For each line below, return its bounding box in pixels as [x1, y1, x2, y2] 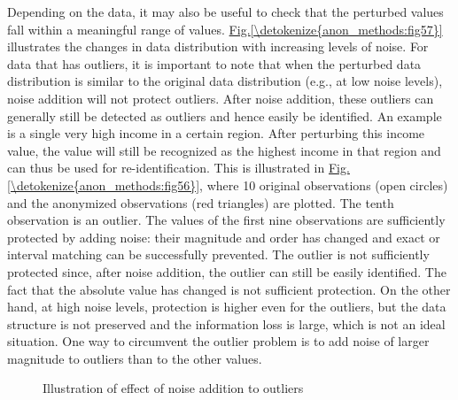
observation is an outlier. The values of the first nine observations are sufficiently [7, 211, 446, 229]
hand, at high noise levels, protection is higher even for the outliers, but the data [7, 297, 446, 316]
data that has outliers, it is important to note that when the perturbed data [7, 54, 422, 73]
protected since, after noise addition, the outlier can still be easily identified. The [7, 262, 446, 281]
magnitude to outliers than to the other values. [7, 349, 262, 367]
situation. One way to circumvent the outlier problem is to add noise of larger [7, 332, 430, 350]
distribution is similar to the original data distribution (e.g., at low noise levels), [7, 72, 443, 90]
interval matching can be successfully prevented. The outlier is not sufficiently [7, 245, 430, 264]
